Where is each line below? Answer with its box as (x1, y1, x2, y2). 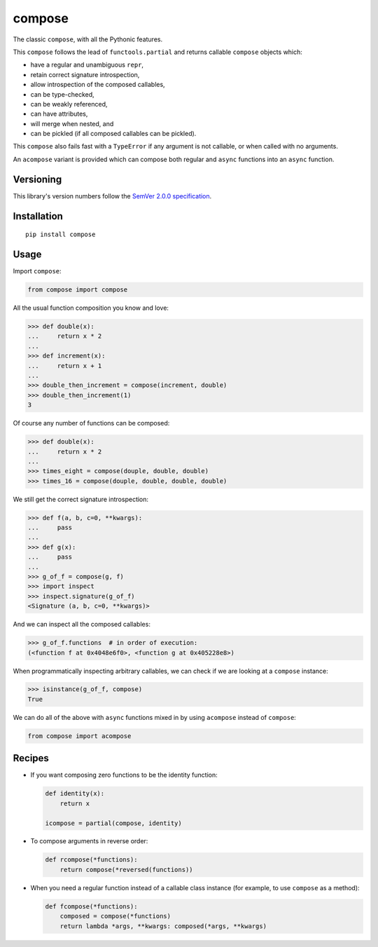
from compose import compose (27, 286, 128, 294)
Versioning (13, 173, 62, 185)
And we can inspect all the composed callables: (13, 620, 150, 629)
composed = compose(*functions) (59, 912, 171, 920)
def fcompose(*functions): (45, 902, 138, 911)
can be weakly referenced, (30, 100, 108, 108)
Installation (13, 210, 63, 222)
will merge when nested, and (30, 119, 114, 128)
